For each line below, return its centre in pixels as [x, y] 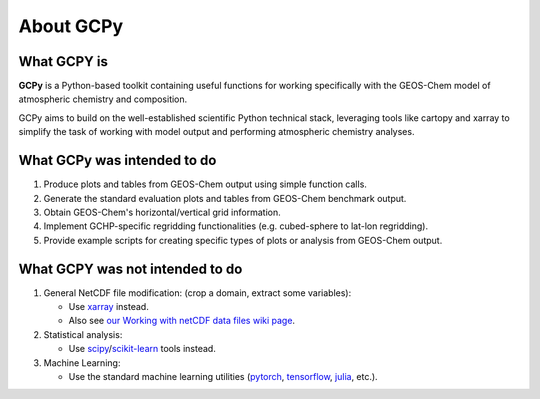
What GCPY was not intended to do [130, 268]
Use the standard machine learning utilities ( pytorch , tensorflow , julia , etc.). [223, 376]
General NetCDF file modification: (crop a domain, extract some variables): [197, 292]
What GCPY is [63, 61]
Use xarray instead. [108, 306]
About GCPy [71, 26]
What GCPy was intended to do [117, 160]
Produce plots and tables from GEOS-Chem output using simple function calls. [205, 184]
